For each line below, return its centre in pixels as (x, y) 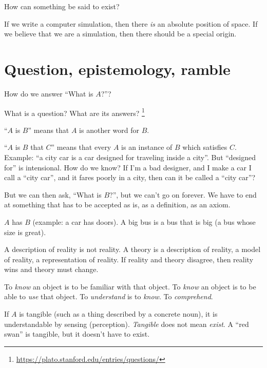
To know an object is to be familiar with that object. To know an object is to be (130, 286)
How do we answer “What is (49, 93)
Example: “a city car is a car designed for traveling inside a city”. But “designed (130, 157)
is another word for (109, 130)
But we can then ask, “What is (53, 194)
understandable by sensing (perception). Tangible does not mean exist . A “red (127, 324)
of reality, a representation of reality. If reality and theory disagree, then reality (129, 259)
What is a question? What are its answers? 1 (74, 112)
